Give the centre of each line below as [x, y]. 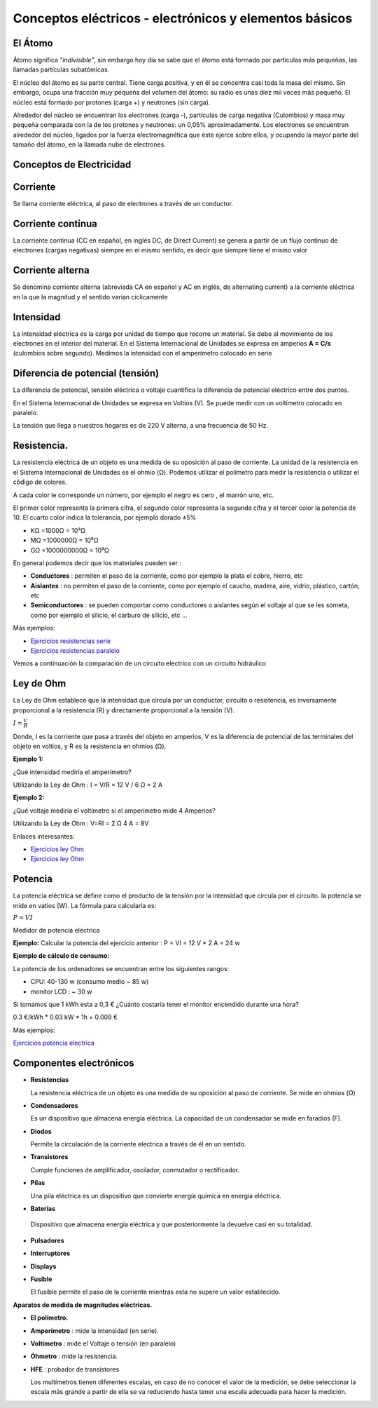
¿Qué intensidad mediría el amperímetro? [72, 772]
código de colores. [40, 482]
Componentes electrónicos [73, 1063]
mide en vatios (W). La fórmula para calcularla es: [85, 905]
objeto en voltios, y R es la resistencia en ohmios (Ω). [90, 746]
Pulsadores [47, 1240]
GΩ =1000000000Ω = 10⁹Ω [70, 550]
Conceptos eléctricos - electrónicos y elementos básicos [183, 18]
